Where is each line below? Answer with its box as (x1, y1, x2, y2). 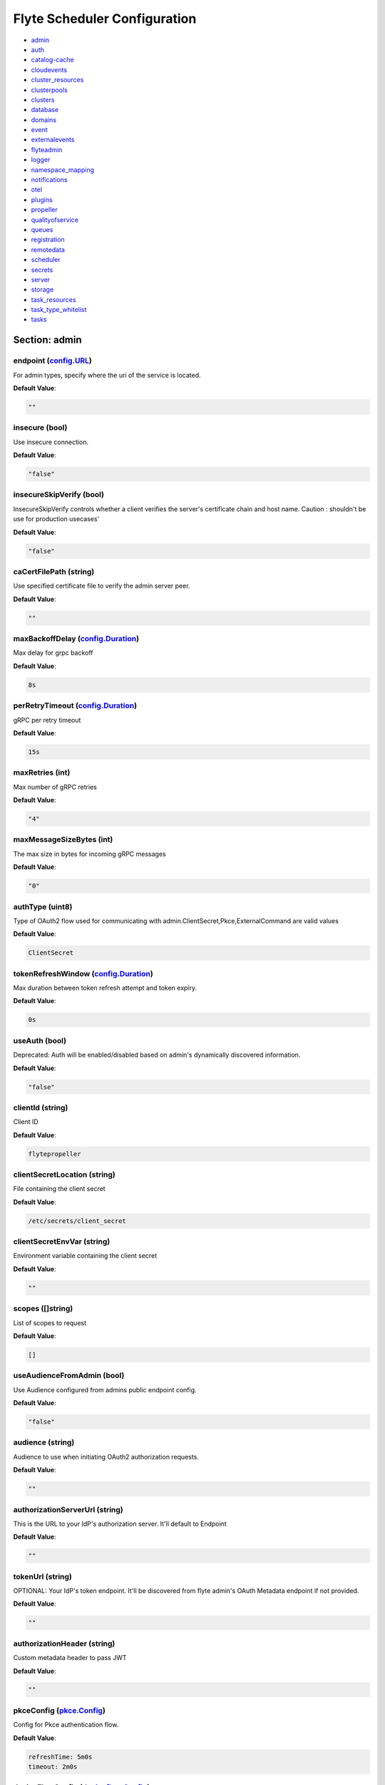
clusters (31, 95, 55, 104)
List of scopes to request (13, 1318, 87, 1327)
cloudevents (31, 65, 68, 74)
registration (31, 236, 65, 244)
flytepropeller (28, 1150, 81, 1158)
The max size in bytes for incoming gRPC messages (13, 850, 167, 858)
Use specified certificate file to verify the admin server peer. (13, 582, 190, 590)
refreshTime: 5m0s (28, 1753, 93, 1761)
